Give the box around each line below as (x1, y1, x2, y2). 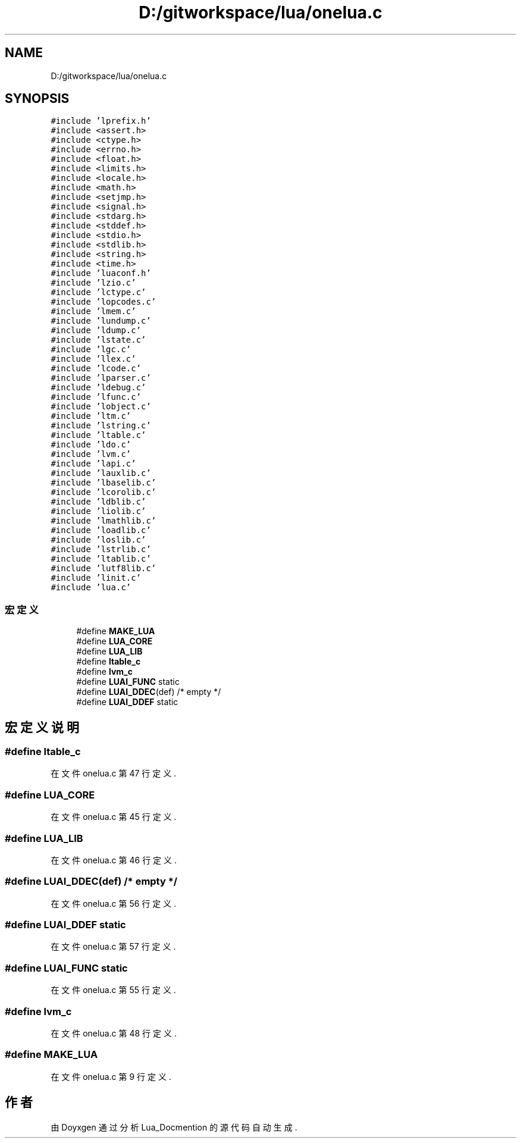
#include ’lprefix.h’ (51, 116, 151, 126)
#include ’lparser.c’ (51, 373, 151, 383)
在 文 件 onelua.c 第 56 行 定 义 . (51, 898, 177, 909)
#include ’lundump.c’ (51, 316, 151, 326)
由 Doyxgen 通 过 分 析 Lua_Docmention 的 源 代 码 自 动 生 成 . (51, 1122, 297, 1132)
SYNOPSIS (5, 91, 70, 107)
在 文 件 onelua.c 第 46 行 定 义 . (51, 854, 177, 865)
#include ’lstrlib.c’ (51, 544, 151, 555)
